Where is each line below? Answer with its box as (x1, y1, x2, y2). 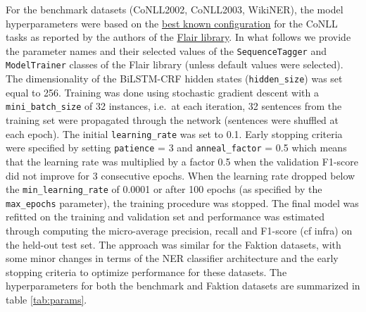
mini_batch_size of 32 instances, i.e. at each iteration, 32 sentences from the (6, 99, 342, 113)
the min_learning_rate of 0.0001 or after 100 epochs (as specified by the (6, 182, 322, 196)
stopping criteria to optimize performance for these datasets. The (6, 264, 287, 279)
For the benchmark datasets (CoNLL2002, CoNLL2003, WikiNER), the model (6, 2, 343, 16)
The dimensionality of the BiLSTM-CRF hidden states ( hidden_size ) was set (6, 71, 343, 86)
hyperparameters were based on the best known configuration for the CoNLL (6, 15, 338, 30)
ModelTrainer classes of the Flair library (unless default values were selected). (6, 57, 343, 72)
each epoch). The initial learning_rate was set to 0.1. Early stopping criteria (6, 126, 343, 141)
